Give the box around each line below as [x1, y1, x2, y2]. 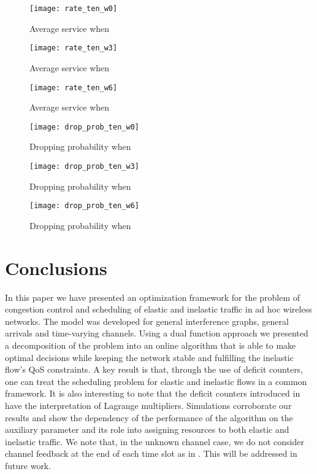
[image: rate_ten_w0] [29, 4, 118, 13]
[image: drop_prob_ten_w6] [29, 201, 139, 211]
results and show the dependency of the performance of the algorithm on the [5, 411, 293, 424]
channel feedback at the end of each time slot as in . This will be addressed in [5, 447, 297, 460]
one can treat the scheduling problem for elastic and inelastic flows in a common [5, 375, 307, 387]
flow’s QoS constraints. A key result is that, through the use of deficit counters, [5, 363, 304, 376]
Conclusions [5, 255, 107, 280]
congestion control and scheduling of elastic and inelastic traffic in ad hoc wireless [5, 303, 312, 316]
